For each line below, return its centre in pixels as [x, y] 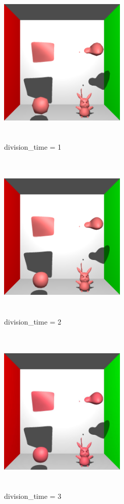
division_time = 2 [33, 321]
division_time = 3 [33, 496]
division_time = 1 [33, 146]
